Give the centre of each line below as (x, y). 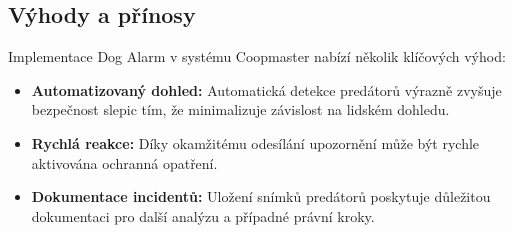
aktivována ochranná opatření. (124, 162)
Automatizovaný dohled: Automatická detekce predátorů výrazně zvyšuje (266, 89)
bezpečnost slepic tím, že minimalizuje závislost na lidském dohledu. (240, 109)
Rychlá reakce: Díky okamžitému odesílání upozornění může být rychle (255, 142)
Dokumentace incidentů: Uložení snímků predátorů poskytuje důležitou (261, 196)
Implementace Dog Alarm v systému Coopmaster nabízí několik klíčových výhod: (257, 56)
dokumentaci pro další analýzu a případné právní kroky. (203, 215)
